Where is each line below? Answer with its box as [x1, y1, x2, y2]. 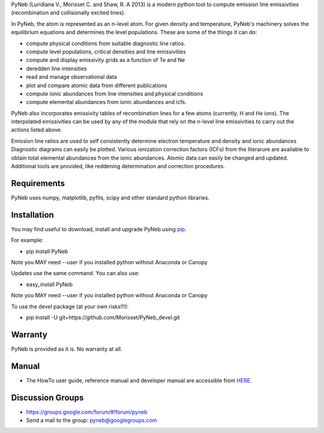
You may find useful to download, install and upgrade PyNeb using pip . [11, 225, 187, 232]
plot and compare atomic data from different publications [26, 82, 167, 89]
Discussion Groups [11, 392, 84, 402]
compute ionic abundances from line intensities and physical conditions [26, 90, 203, 97]
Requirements [11, 178, 65, 189]
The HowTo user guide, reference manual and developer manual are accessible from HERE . [26, 377, 252, 384]
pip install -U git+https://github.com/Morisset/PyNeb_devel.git [26, 313, 180, 321]
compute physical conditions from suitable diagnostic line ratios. [26, 40, 186, 47]
